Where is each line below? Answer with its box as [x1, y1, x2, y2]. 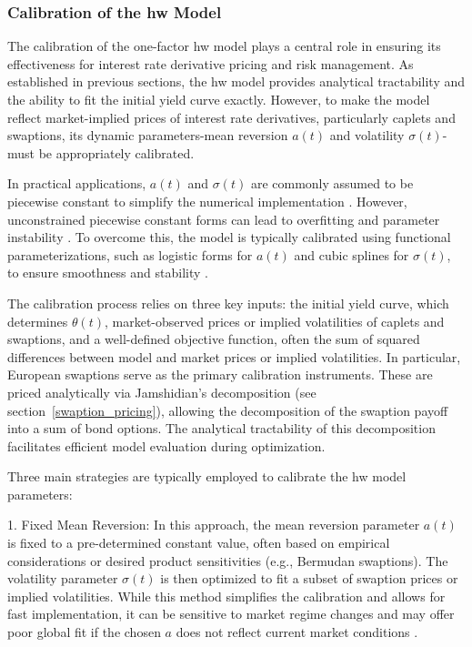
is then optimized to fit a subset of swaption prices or [160, 569, 458, 588]
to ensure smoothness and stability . [7, 263, 208, 282]
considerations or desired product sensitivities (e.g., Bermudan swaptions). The [7, 551, 448, 570]
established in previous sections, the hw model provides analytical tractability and [7, 72, 466, 91]
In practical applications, [7, 174, 146, 193]
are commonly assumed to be [250, 174, 414, 193]
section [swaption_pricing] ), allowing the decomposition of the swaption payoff [7, 400, 448, 420]
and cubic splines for [294, 245, 409, 264]
